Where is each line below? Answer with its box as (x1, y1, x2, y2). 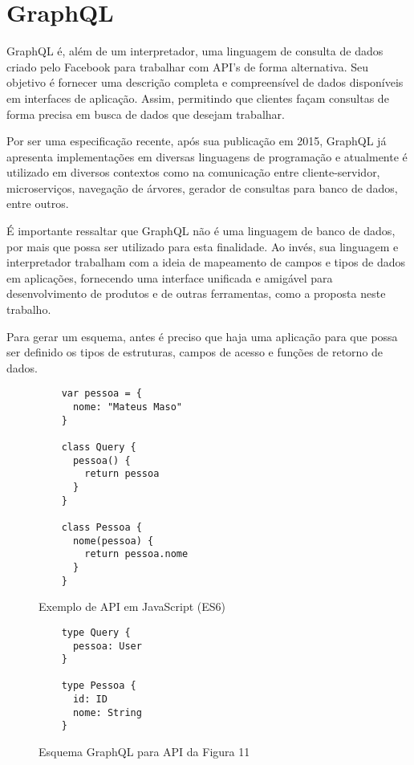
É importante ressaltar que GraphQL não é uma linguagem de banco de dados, (6, 222, 396, 239)
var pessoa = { (61, 388, 142, 400)
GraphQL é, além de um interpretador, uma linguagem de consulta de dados (6, 43, 384, 59)
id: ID (72, 694, 108, 706)
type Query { (61, 626, 131, 638)
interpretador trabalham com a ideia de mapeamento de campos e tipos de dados (6, 254, 405, 271)
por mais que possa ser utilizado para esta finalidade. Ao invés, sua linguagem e (6, 238, 399, 254)
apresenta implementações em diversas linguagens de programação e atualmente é (6, 148, 408, 165)
